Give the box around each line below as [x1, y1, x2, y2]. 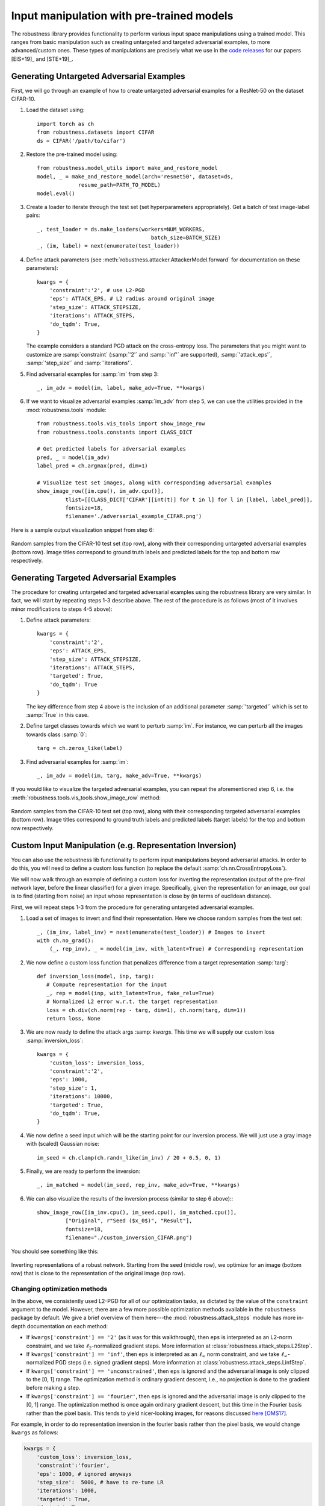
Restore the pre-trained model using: [26, 151, 118, 158]
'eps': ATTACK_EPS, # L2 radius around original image [49, 295, 215, 302]
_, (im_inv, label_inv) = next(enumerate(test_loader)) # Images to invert [37, 928, 265, 936]
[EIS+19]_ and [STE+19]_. [11, 55, 73, 63]
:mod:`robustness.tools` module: [26, 406, 107, 413]
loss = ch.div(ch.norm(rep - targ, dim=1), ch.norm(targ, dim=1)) [46, 1007, 247, 1013]
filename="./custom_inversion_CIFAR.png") [65, 1234, 193, 1241]
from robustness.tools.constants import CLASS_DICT [37, 428, 193, 436]
